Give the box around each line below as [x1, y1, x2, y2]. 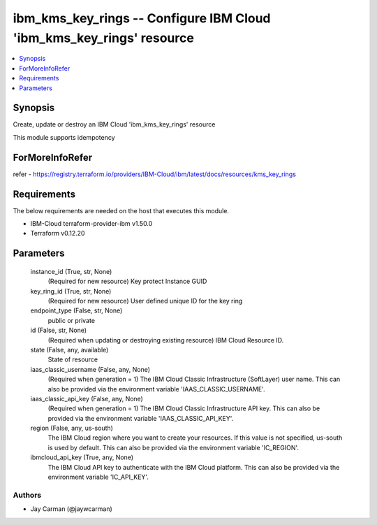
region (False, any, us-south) [30, 424, 113, 433]
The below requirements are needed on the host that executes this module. [13, 206, 230, 215]
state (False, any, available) [30, 345, 109, 354]
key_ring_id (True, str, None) [30, 287, 112, 295]
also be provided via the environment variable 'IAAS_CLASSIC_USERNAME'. [47, 384, 265, 393]
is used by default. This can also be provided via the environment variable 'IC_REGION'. [47, 443, 300, 452]
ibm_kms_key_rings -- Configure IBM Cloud [13, 10, 271, 26]
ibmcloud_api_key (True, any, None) [30, 453, 134, 461]
